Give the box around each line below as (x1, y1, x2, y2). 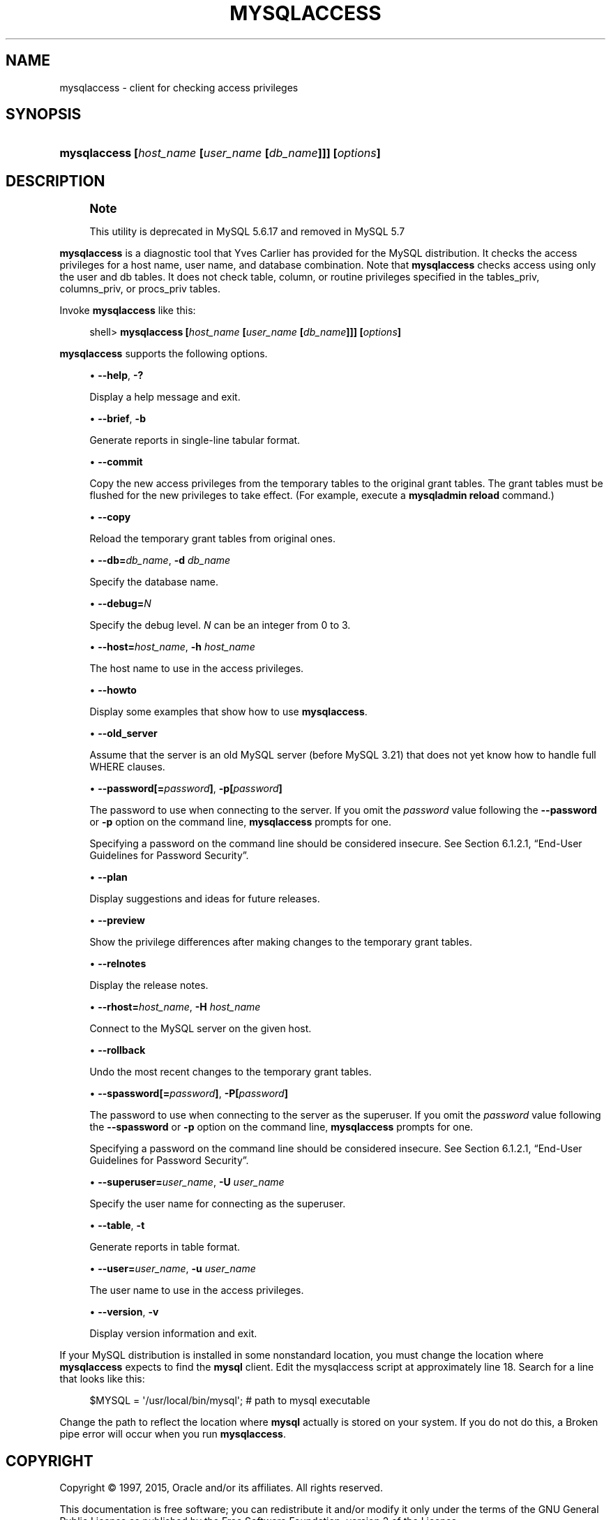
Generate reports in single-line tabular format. (89, 434, 301, 447)
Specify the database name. (89, 576, 219, 588)
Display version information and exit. (89, 1327, 257, 1340)
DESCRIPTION (6, 172, 105, 190)
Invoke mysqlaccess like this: (59, 304, 196, 317)
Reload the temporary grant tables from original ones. (89, 532, 336, 545)
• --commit (89, 456, 143, 468)
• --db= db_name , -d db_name (89, 554, 231, 567)
